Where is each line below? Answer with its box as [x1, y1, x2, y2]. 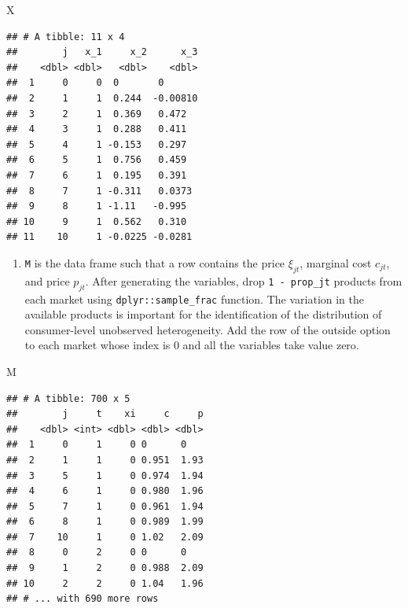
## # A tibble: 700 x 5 [6, 392, 130, 404]
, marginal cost [300, 254, 372, 271]
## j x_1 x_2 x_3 [6, 46, 198, 58]
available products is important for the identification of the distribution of [24, 306, 382, 322]
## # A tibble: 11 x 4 [6, 31, 125, 42]
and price [24, 272, 70, 289]
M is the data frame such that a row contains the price [24, 254, 285, 271]
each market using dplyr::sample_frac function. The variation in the [24, 290, 364, 307]
